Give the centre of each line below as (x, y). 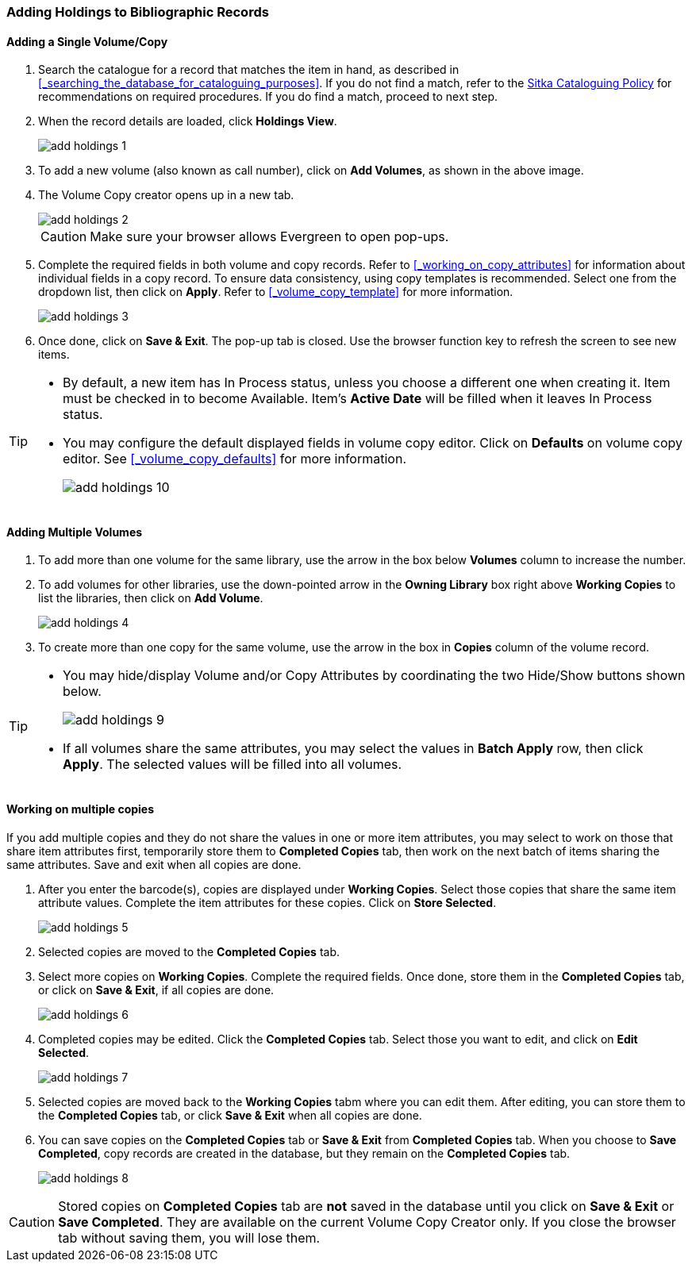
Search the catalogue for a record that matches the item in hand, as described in (249, 70)
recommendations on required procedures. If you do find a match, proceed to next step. (268, 97)
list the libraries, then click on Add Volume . (151, 598)
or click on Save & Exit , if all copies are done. (156, 989)
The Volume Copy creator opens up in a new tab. (166, 195)
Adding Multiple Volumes (75, 532)
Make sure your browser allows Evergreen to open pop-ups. (269, 237)
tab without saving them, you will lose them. (189, 1237)
